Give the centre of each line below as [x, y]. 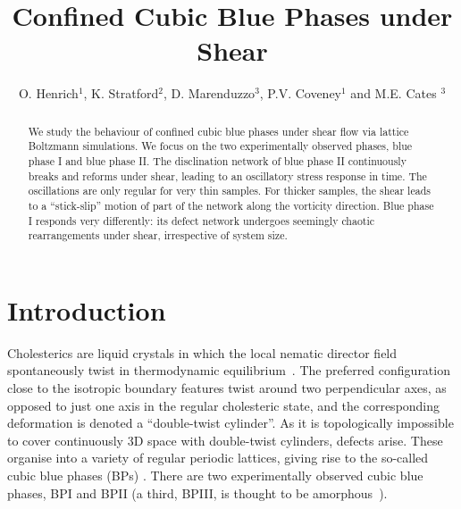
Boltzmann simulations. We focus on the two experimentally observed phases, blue [220, 146]
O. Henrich [48, 93]
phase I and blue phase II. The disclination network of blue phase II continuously [217, 161]
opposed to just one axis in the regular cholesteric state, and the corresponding [224, 405]
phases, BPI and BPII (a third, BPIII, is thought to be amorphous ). [197, 492]
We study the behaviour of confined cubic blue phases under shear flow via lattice [218, 131]
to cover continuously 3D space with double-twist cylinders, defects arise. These [225, 440]
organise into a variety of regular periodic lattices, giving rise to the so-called [218, 458]
